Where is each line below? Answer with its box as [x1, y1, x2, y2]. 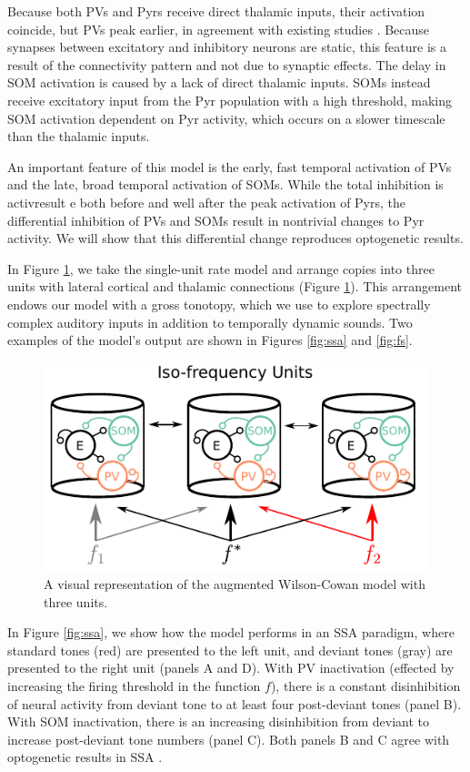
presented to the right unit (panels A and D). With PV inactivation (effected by [7, 658, 455, 677]
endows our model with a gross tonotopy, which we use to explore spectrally [7, 294, 431, 313]
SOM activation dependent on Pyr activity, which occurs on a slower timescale [7, 108, 445, 127]
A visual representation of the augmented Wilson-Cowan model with [44, 574, 425, 594]
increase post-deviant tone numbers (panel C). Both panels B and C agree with [7, 729, 450, 748]
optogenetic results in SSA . [7, 747, 163, 767]
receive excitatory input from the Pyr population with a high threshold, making [7, 90, 452, 109]
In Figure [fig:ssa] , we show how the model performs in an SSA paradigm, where [7, 623, 455, 642]
